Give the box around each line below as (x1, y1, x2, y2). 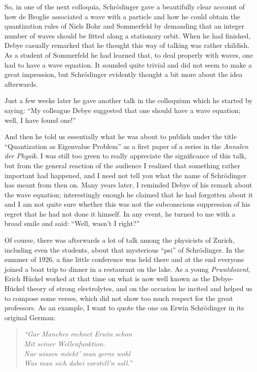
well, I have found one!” (4, 114, 76, 125)
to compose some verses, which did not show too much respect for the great (4, 293, 233, 303)
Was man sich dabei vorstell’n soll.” (24, 358, 132, 368)
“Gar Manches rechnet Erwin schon (24, 329, 132, 339)
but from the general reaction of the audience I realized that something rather (4, 160, 241, 170)
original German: (4, 312, 56, 322)
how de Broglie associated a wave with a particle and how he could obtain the (4, 11, 240, 21)
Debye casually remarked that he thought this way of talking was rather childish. (4, 40, 250, 50)
